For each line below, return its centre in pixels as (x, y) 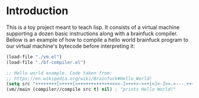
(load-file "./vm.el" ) (34, 57)
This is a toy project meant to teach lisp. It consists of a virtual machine (93, 27)
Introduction (37, 11)
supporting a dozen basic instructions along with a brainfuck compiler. (92, 33)
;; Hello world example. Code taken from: (59, 73)
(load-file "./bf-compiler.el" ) (46, 62)
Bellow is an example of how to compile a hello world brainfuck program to (97, 40)
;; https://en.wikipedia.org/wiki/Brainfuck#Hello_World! (79, 79)
